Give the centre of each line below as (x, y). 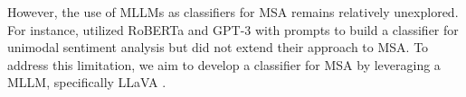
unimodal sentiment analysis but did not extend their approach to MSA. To (218, 47)
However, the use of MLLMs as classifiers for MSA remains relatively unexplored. (233, 12)
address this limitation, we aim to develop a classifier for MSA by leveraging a (224, 64)
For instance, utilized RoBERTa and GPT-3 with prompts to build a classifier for (233, 29)
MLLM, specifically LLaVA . (87, 82)
